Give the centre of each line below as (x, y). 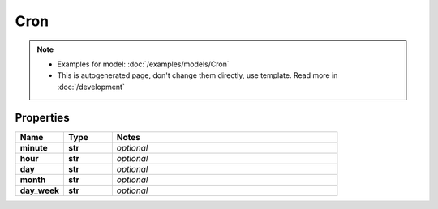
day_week (40, 190)
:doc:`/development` (91, 87)
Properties (42, 117)
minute (34, 147)
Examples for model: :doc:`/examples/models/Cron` (144, 64)
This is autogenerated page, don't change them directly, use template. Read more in (198, 75)
